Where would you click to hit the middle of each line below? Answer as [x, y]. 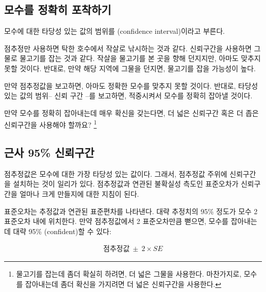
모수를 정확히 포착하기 [58, 9]
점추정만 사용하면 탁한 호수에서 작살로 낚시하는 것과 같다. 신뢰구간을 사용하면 [128, 48]
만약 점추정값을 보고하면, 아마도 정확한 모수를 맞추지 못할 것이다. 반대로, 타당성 [131, 85]
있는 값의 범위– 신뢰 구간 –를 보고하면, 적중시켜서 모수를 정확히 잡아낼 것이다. [128, 96]
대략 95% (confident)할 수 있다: [62, 231]
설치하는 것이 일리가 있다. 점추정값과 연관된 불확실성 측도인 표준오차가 [126, 184]
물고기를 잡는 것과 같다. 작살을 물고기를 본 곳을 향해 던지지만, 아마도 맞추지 [140, 58]
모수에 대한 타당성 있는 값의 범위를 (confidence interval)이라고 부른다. [115, 31]
